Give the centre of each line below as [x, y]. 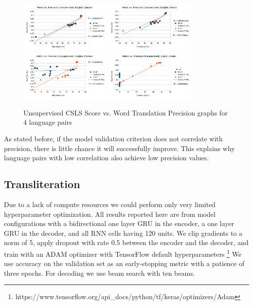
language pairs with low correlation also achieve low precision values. [107, 158]
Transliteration [42, 184]
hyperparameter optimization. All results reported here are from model [110, 214]
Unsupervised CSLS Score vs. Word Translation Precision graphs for [126, 112]
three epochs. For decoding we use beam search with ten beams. [99, 273]
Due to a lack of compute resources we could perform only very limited [110, 204]
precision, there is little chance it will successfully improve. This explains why [119, 148]
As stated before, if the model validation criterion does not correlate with [113, 138]
